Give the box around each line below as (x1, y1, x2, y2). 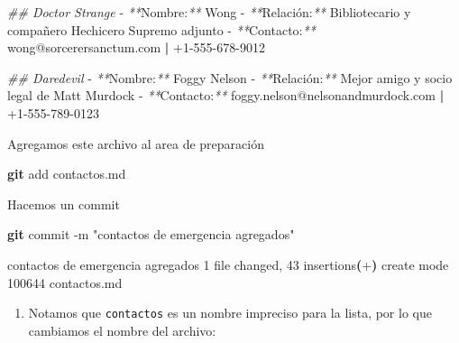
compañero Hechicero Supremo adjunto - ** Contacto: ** (7, 20, 316, 39)
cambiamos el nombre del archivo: (28, 320, 216, 339)
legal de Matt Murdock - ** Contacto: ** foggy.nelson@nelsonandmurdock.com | (7, 86, 445, 105)
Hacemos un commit (7, 194, 120, 213)
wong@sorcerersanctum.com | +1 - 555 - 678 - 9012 (7, 38, 265, 57)
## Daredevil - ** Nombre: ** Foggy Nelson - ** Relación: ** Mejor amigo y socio (7, 68, 453, 87)
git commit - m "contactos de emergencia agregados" (7, 225, 295, 244)
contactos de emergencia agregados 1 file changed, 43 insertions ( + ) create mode (7, 255, 449, 273)
